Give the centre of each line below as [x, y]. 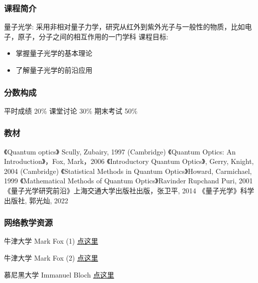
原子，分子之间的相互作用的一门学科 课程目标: [93, 36]
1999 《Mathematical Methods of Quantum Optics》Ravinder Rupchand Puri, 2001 [129, 181]
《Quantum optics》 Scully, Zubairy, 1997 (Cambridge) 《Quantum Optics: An [120, 151]
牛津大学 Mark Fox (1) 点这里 [51, 241]
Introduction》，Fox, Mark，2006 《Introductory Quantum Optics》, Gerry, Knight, [129, 161]
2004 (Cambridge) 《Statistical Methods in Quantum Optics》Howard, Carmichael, [128, 171]
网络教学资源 [29, 222]
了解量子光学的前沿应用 [54, 70]
